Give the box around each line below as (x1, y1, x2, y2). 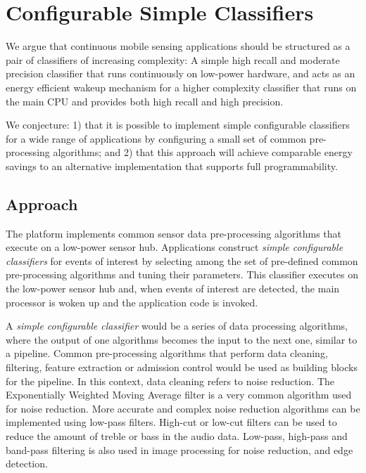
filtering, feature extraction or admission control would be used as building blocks (6, 360, 358, 375)
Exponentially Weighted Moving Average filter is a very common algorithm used (6, 387, 352, 402)
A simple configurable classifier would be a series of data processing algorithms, (6, 318, 348, 333)
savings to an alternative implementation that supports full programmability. (6, 158, 338, 173)
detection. (6, 456, 48, 471)
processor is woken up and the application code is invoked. (6, 294, 258, 309)
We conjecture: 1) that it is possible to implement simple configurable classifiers (6, 117, 350, 132)
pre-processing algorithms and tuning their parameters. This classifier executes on (6, 267, 358, 282)
